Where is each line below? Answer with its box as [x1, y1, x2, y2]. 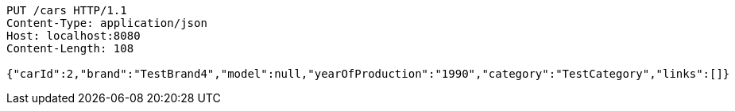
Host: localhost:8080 [6, 29, 141, 42]
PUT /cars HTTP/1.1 [6, 4, 127, 17]
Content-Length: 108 [6, 42, 134, 55]
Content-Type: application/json [6, 17, 207, 29]
